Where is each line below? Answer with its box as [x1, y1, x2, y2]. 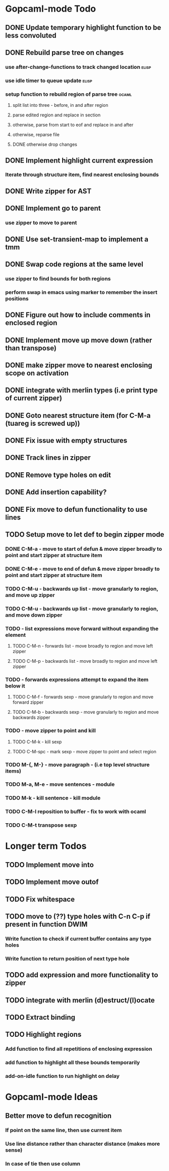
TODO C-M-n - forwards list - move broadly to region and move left [12, 643, 153, 649]
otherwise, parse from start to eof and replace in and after [12, 122, 134, 128]
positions [5, 295, 29, 302]
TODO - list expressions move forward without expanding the [5, 625, 159, 632]
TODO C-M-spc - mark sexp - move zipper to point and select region [12, 748, 156, 754]
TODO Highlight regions [5, 1030, 82, 1039]
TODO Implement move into [5, 860, 94, 869]
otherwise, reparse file [12, 132, 60, 138]
